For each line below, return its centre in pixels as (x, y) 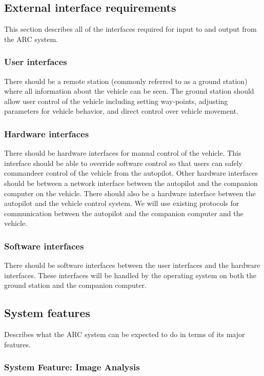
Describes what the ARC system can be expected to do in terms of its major (125, 334)
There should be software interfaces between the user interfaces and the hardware (132, 265)
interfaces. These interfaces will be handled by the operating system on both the (130, 275)
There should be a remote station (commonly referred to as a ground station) (126, 81)
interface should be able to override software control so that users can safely (123, 163)
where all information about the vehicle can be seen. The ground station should (129, 91)
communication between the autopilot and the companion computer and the (124, 213)
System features (47, 313)
